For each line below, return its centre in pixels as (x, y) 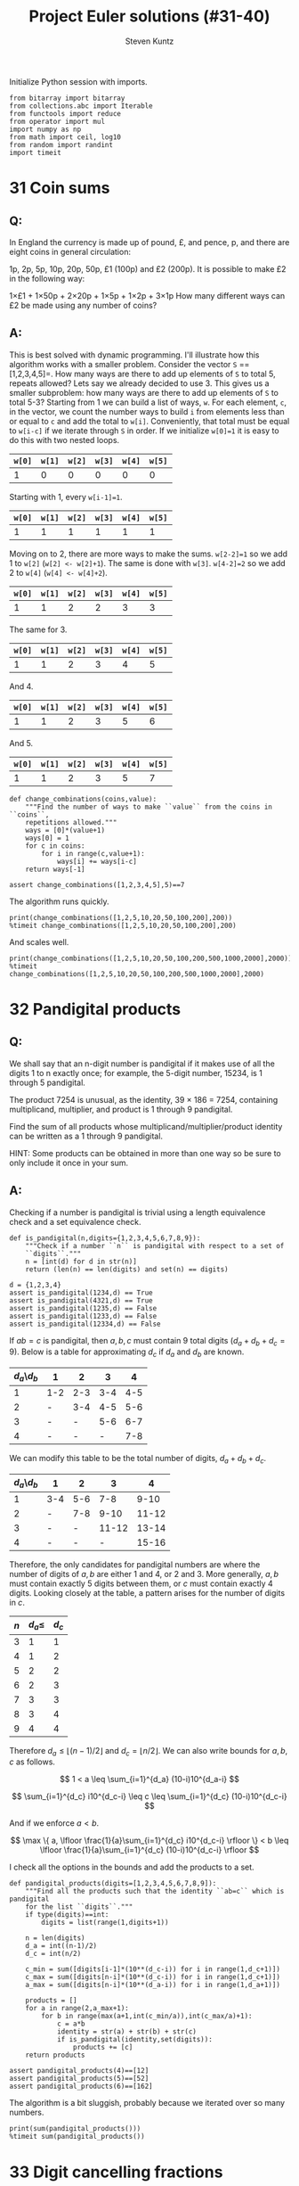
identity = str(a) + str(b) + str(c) (127, 2032)
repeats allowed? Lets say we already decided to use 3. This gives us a (139, 383)
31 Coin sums (60, 188)
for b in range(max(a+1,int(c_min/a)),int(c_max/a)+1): (147, 2017)
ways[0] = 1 (47, 838)
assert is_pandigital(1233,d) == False (83, 1316)
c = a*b (71, 2024)
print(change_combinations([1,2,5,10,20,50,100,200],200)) (121, 917)
